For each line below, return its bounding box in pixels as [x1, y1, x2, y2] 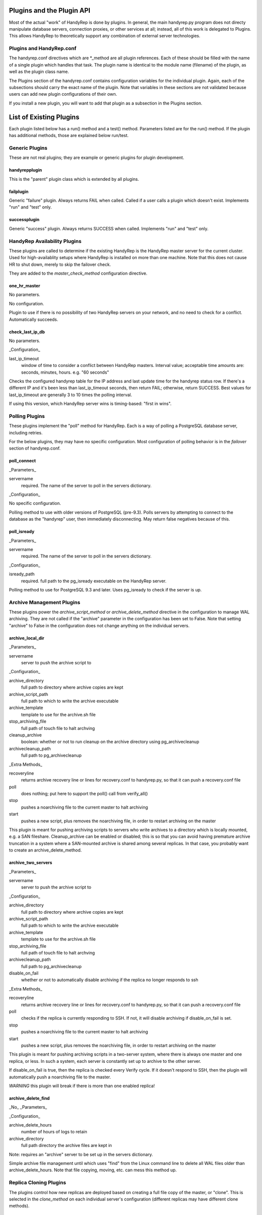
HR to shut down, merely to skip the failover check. [9, 261, 111, 267]
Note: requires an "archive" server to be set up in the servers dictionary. [9, 1151, 153, 1157]
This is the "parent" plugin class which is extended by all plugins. [9, 176, 139, 182]
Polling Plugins [9, 413, 45, 419]
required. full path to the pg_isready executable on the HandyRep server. [21, 578, 167, 584]
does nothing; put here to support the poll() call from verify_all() [21, 791, 148, 797]
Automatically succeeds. [9, 316, 58, 322]
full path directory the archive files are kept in [21, 1143, 112, 1148]
